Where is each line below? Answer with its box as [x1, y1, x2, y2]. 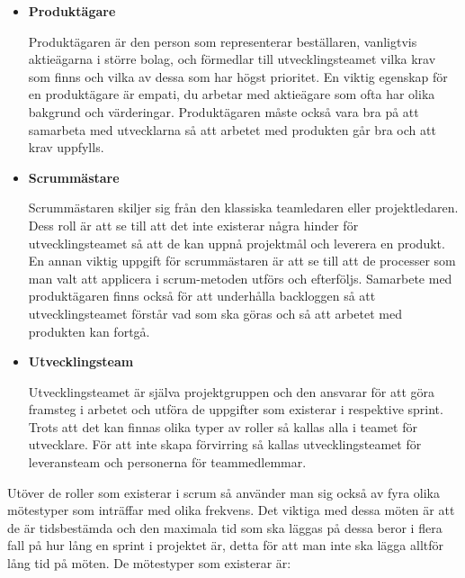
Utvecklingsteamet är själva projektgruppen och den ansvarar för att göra [28, 382, 435, 401]
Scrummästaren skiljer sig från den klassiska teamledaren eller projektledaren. [28, 198, 459, 217]
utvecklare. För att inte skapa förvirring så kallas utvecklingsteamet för [28, 435, 422, 454]
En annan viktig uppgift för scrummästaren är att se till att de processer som [28, 251, 456, 270]
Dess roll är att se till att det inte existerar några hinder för [28, 215, 359, 234]
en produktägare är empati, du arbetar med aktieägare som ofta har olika [28, 85, 435, 104]
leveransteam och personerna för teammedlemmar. [28, 453, 307, 472]
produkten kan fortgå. [28, 321, 150, 340]
